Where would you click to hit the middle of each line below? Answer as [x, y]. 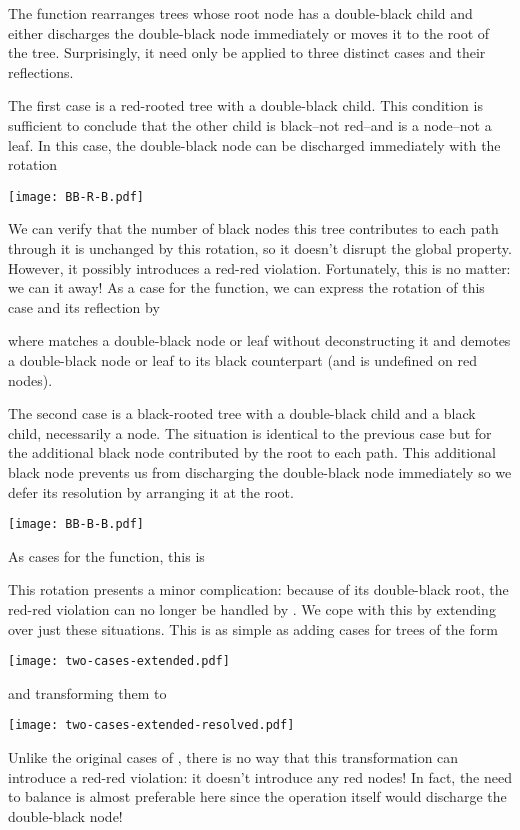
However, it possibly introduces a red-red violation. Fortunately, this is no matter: [259, 267]
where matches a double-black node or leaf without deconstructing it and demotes [259, 340]
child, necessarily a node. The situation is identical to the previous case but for [250, 432]
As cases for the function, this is [106, 555]
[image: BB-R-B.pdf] [76, 196]
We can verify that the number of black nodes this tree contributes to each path [253, 228]
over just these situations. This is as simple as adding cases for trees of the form [253, 628]
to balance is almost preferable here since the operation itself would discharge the [257, 796]
